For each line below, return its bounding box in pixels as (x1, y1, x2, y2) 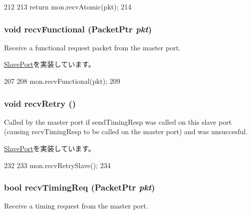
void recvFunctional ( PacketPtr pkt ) (4, 22, 152, 35)
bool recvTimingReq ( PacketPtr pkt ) (4, 181, 155, 194)
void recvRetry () (4, 97, 76, 109)
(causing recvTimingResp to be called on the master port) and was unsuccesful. (4, 126, 248, 137)
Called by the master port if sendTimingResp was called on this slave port (4, 116, 232, 127)
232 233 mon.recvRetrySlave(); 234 (4, 160, 111, 170)
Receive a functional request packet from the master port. (4, 42, 181, 52)
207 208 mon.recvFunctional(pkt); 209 (4, 76, 120, 86)
